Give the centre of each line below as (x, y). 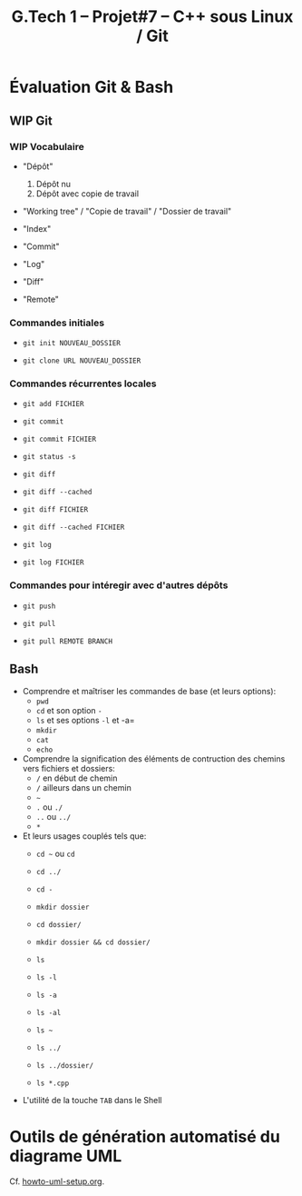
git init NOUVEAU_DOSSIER (71, 344)
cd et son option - (69, 710)
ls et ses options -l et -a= (85, 720)
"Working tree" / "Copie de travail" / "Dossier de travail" (127, 211)
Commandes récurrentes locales (83, 384)
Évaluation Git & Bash (92, 87)
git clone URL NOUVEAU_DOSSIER (82, 361)
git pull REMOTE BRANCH (68, 641)
